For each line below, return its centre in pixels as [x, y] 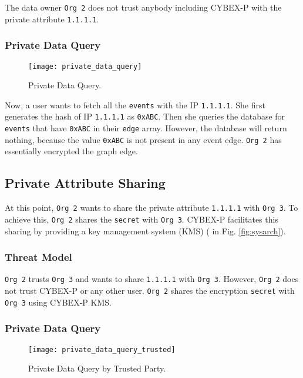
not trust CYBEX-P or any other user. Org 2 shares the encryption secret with [150, 290]
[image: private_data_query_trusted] [102, 349]
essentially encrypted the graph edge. [71, 151]
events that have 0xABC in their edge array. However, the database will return [146, 128]
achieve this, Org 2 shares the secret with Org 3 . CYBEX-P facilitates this [142, 219]
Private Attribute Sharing [85, 183]
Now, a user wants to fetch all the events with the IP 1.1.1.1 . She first [135, 105]
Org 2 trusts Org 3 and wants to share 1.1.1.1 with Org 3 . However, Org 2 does [152, 279]
